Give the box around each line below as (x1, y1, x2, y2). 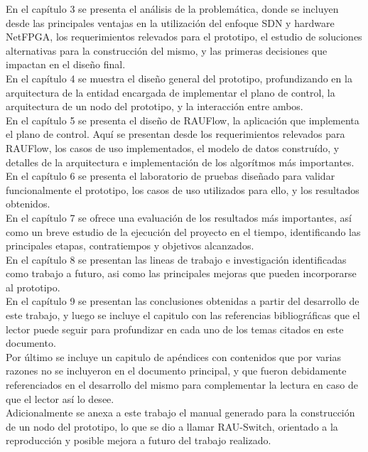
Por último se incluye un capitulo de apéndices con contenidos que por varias (6, 349, 341, 364)
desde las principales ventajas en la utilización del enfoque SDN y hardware (6, 15, 335, 30)
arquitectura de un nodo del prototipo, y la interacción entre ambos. (6, 99, 303, 114)
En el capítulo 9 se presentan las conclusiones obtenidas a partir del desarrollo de (6, 294, 359, 308)
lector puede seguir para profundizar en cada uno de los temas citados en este (6, 321, 344, 336)
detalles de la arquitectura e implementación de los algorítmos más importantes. (6, 154, 355, 169)
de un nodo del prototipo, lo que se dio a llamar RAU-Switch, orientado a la (6, 419, 338, 434)
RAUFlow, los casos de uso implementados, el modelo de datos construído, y (6, 140, 340, 155)
